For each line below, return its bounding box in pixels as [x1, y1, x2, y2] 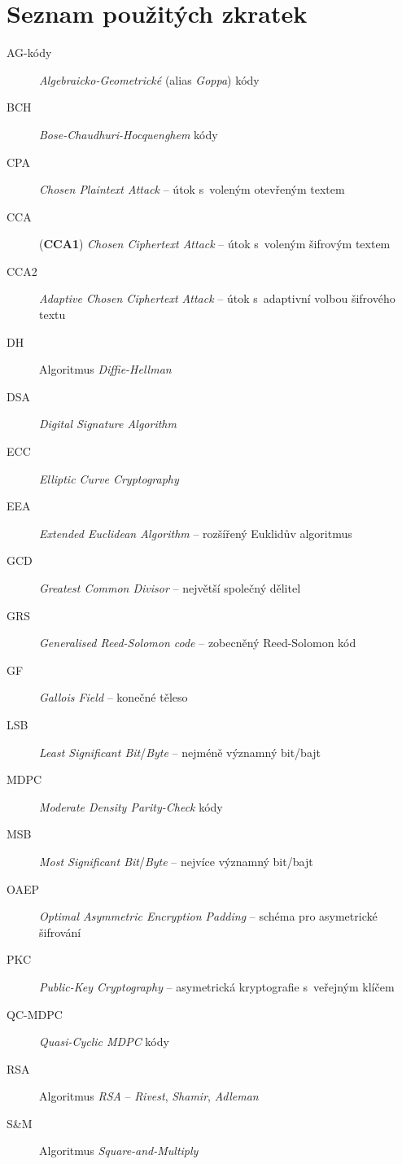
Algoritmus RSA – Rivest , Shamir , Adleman [39, 1087, 259, 1105]
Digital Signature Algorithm [39, 415, 177, 432]
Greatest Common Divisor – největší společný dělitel [39, 580, 301, 596]
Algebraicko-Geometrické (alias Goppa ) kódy [39, 71, 260, 88]
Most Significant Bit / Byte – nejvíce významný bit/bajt [39, 852, 313, 869]
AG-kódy [7, 44, 52, 61]
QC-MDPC [7, 1005, 63, 1022]
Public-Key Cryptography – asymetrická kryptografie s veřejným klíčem [39, 978, 395, 995]
